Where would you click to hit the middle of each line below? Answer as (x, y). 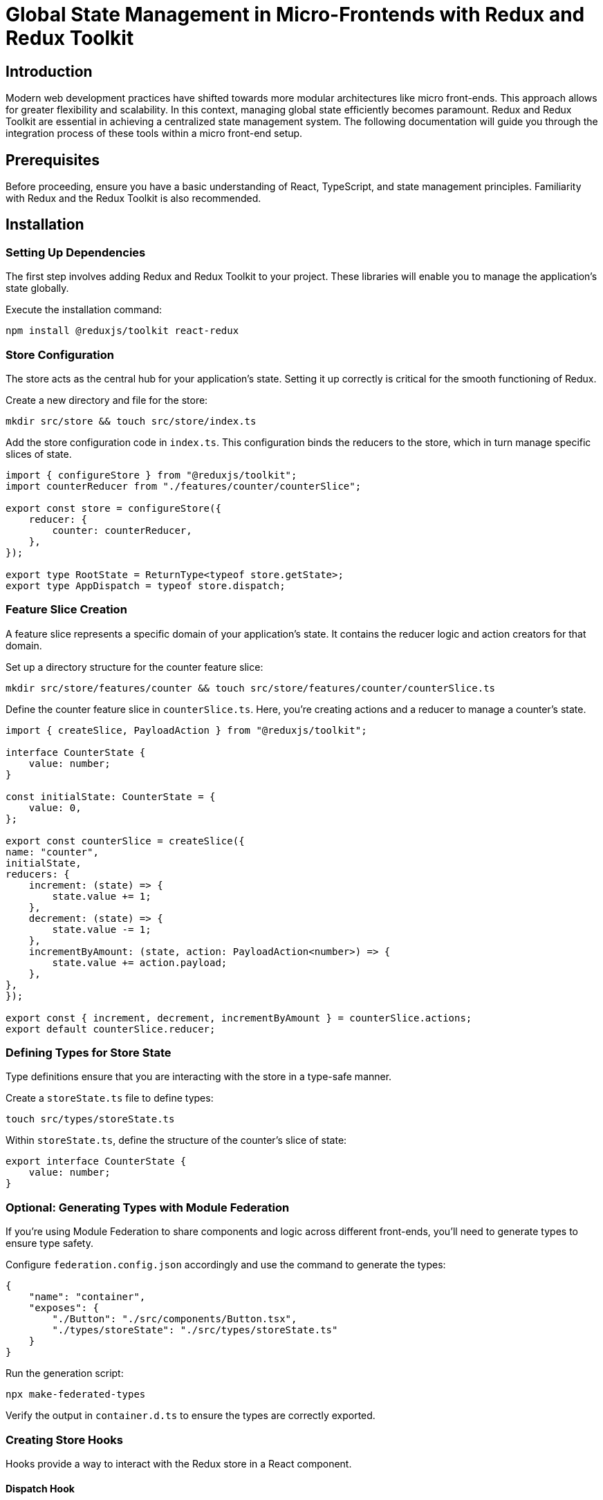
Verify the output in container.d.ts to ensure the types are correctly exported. (191, 1416)
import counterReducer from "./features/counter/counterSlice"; (184, 486)
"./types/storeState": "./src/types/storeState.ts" (195, 1330)
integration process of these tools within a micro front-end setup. (154, 133)
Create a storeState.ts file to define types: (110, 1098)
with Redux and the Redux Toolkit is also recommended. (133, 198)
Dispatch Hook (40, 1488)
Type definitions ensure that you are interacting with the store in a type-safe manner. (199, 1077)
